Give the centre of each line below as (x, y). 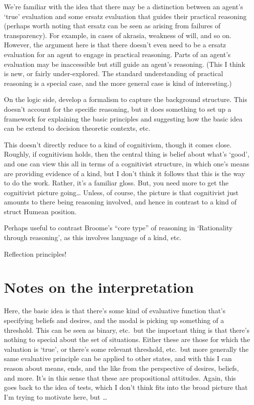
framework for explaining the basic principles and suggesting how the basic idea (123, 118)
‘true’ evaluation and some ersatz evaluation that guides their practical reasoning (125, 16)
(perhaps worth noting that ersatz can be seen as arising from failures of (112, 26)
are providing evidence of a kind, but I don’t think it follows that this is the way (125, 173)
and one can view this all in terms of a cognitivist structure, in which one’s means (127, 163)
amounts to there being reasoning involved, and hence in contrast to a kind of (120, 202)
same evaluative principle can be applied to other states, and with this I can (118, 358)
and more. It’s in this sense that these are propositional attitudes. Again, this (120, 377)
